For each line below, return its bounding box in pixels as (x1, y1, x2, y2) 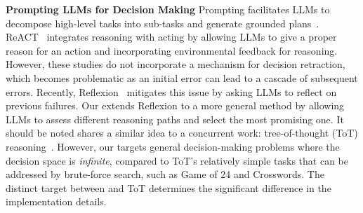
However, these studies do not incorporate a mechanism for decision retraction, (6, 57, 345, 71)
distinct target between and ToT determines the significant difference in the (6, 180, 331, 195)
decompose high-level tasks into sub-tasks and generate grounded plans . (6, 15, 319, 30)
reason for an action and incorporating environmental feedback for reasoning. (6, 43, 338, 57)
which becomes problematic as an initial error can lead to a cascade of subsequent (6, 70, 358, 85)
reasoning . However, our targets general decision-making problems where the (6, 139, 340, 153)
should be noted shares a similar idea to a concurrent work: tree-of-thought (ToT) (6, 125, 358, 140)
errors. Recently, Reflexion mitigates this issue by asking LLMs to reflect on (6, 84, 337, 99)
